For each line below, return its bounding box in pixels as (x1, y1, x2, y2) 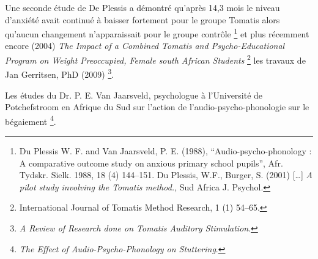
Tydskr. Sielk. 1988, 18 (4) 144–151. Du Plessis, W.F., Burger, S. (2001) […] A (19, 168, 312, 181)
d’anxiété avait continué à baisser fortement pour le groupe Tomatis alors (5, 13, 280, 26)
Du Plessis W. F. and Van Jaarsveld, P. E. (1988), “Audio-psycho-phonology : (19, 144, 312, 157)
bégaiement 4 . (5, 113, 56, 127)
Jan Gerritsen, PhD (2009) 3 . (5, 66, 114, 80)
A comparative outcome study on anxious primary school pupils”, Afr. (19, 156, 283, 169)
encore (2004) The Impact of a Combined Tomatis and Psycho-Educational (5, 39, 285, 52)
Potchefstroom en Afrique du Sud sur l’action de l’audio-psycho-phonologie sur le (5, 100, 309, 113)
